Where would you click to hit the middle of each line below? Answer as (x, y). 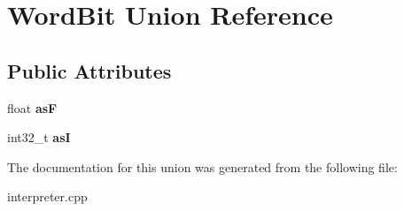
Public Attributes (89, 70)
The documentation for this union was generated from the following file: (202, 166)
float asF (32, 107)
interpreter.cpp (47, 196)
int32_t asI (39, 137)
